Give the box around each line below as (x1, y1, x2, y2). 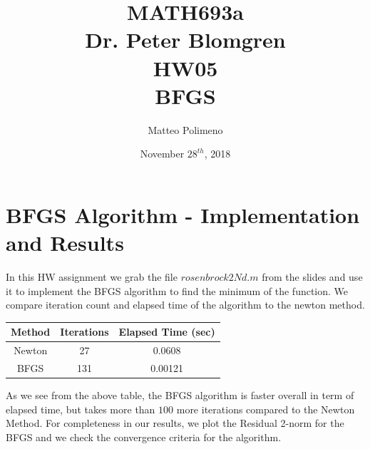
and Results (6, 228, 124, 257)
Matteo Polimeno (148, 122, 223, 137)
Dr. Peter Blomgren (85, 25, 286, 54)
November (140, 146, 185, 161)
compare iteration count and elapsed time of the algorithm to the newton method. (6, 297, 365, 312)
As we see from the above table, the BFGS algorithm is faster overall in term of (6, 388, 354, 403)
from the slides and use (262, 269, 363, 284)
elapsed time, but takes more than (6, 401, 155, 416)
